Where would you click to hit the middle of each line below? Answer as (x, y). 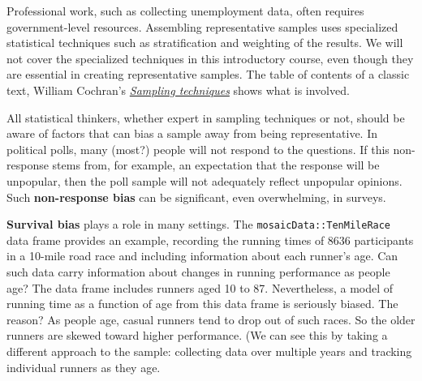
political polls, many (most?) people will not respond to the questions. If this (198, 149)
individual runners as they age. (84, 367)
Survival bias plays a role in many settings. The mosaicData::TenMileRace (199, 224)
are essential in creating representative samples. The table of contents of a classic (208, 74)
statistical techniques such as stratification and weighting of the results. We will (205, 43)
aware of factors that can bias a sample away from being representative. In (192, 133)
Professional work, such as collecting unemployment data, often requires (185, 11)
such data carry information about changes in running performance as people (198, 271)
